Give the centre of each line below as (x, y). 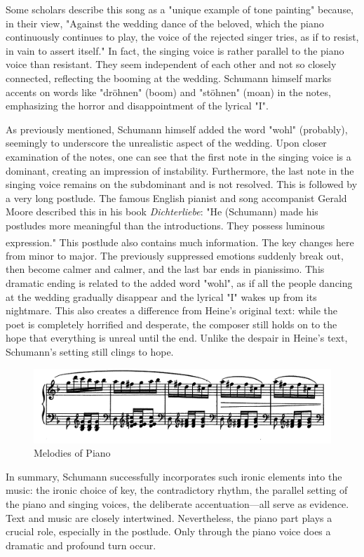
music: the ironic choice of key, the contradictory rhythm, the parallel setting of (177, 490)
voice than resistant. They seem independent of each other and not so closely (171, 64)
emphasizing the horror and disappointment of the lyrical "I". (137, 106)
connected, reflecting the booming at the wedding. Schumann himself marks (169, 78)
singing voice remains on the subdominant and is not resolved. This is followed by (182, 184)
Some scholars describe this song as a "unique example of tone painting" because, (180, 9)
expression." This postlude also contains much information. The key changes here (180, 242)
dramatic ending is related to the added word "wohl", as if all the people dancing (179, 282)
